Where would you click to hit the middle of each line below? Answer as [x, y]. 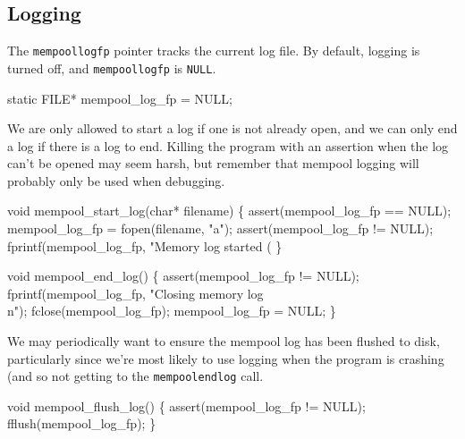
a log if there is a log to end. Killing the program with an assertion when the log [228, 145]
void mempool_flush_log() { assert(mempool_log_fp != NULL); [186, 405]
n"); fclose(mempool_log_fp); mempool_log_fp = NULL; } [172, 311]
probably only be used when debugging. [116, 180]
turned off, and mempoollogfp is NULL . [112, 68]
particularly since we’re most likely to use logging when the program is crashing [226, 358]
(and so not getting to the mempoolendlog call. [135, 376]
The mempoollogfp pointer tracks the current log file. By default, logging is [214, 51]
